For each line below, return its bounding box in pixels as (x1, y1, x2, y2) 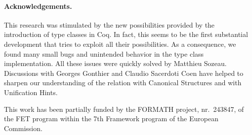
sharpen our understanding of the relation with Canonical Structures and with (4, 77, 242, 88)
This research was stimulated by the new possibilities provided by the (4, 19, 215, 30)
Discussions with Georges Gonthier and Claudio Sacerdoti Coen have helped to (4, 67, 244, 78)
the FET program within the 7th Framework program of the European (4, 113, 218, 124)
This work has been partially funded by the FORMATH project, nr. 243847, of (4, 103, 244, 114)
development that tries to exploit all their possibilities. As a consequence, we (4, 38, 236, 49)
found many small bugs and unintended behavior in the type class (4, 48, 204, 59)
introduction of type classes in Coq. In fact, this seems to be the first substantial (4, 29, 248, 39)
